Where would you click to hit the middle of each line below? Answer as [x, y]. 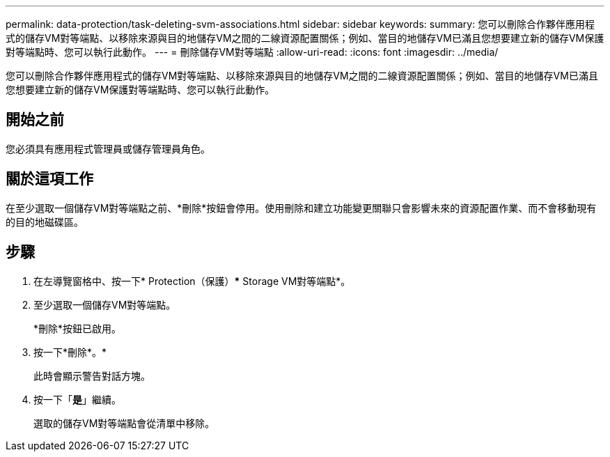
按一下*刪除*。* [70, 352]
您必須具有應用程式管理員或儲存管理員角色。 [108, 148]
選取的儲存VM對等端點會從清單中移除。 [124, 423]
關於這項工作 [49, 179]
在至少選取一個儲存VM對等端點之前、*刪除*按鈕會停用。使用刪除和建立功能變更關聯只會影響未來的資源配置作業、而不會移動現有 [301, 208]
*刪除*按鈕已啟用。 [78, 328]
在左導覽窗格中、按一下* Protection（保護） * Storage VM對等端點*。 [192, 281]
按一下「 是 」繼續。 [77, 399]
